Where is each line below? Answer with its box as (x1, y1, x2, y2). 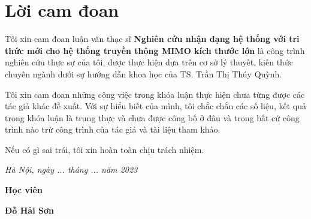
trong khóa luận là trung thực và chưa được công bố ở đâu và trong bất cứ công (5, 111, 300, 124)
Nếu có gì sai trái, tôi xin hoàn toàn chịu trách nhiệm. (5, 143, 204, 155)
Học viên (5, 184, 43, 196)
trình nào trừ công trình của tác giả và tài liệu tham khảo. (5, 123, 221, 136)
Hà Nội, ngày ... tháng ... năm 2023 (5, 163, 138, 176)
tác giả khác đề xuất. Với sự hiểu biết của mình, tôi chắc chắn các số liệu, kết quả (5, 100, 306, 112)
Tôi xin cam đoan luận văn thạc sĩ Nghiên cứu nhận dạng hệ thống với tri (5, 32, 300, 45)
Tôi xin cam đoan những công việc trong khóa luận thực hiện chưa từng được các (5, 88, 305, 100)
